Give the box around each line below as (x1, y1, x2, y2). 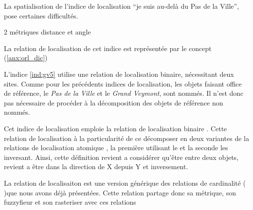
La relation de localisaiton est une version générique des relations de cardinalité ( (4, 177, 246, 188)
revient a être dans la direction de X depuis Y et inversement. (4, 161, 188, 172)
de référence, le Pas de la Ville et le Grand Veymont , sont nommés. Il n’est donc (4, 88, 244, 98)
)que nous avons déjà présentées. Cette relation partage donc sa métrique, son (4, 187, 236, 197)
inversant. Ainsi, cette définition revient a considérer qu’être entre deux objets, (4, 152, 238, 162)
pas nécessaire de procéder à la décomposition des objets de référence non (4, 97, 223, 107)
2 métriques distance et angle (4, 27, 91, 37)
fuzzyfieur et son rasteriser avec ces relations (4, 197, 136, 207)
